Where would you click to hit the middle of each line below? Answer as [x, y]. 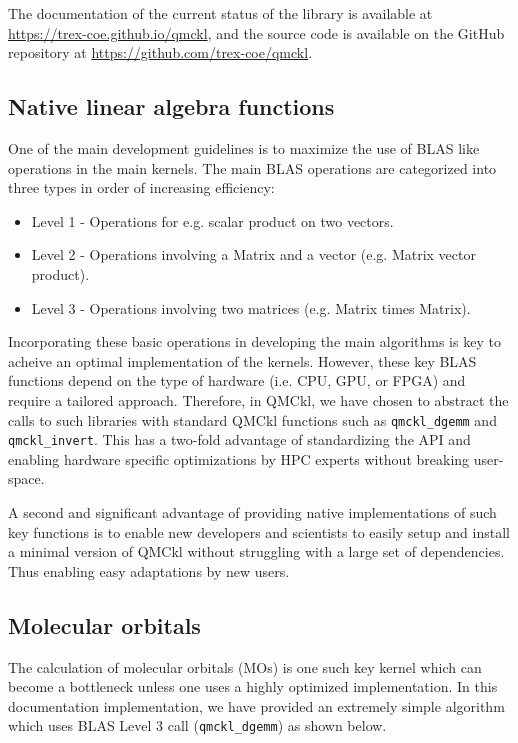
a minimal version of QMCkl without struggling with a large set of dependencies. [256, 551]
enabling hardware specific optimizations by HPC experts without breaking [239, 458]
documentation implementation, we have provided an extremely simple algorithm [256, 705]
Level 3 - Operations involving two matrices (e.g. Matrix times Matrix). [251, 307]
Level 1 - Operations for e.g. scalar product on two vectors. [212, 220]
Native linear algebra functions [171, 106]
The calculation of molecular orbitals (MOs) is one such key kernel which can [245, 666]
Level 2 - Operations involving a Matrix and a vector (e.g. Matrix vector [253, 254]
